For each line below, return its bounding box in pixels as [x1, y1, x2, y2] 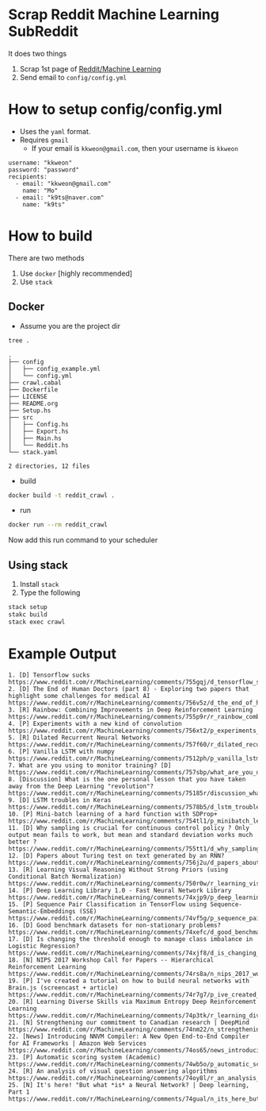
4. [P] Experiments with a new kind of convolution [8, 719, 182, 727]
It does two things [8, 48, 67, 58]
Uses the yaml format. [19, 126, 91, 136]
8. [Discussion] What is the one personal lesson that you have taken [8, 775, 246, 783]
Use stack [19, 276, 53, 287]
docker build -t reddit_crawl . [8, 491, 115, 500]
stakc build [8, 610, 47, 619]
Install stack [19, 580, 59, 589]
